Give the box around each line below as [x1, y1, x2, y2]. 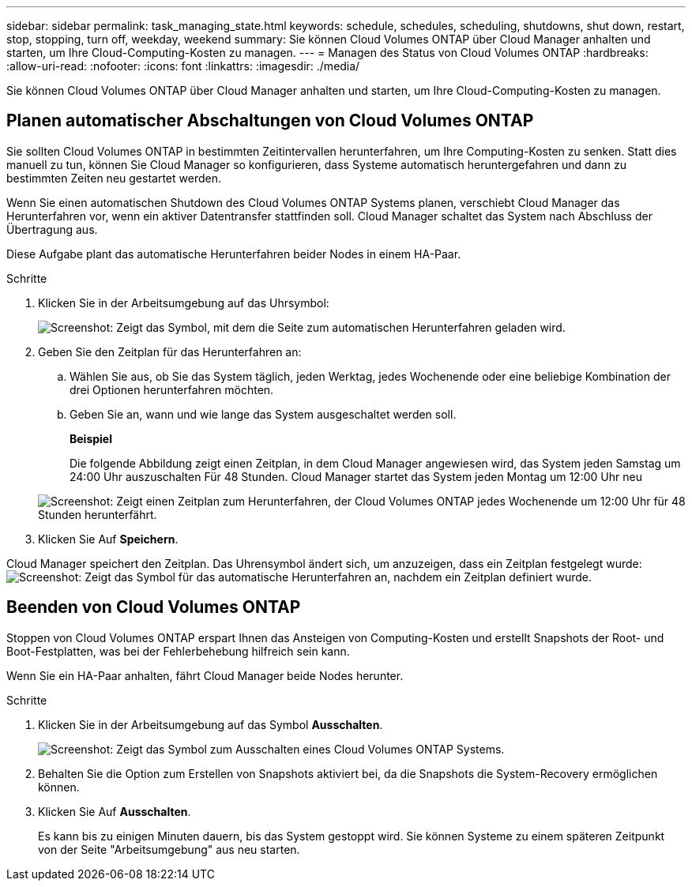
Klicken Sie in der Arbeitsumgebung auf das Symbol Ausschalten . [38, 717, 383, 731]
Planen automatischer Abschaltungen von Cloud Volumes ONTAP [6, 111, 534, 131]
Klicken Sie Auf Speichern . [38, 532, 179, 546]
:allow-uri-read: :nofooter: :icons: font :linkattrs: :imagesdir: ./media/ [6, 59, 360, 73]
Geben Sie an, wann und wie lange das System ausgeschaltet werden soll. [70, 407, 457, 421]
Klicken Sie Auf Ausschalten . [38, 804, 191, 818]
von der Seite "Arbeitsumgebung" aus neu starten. [38, 842, 300, 856]
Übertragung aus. [6, 222, 98, 236]
